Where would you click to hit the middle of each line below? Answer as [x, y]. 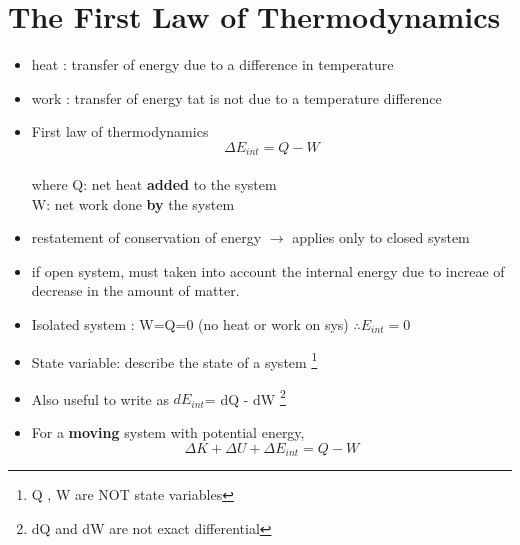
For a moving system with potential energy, [168, 432]
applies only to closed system [381, 237]
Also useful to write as [100, 398]
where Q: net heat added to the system [154, 183]
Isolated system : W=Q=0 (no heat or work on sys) [190, 323]
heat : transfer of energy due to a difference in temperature [212, 64]
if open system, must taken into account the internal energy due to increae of [268, 270]
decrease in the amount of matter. [135, 290]
